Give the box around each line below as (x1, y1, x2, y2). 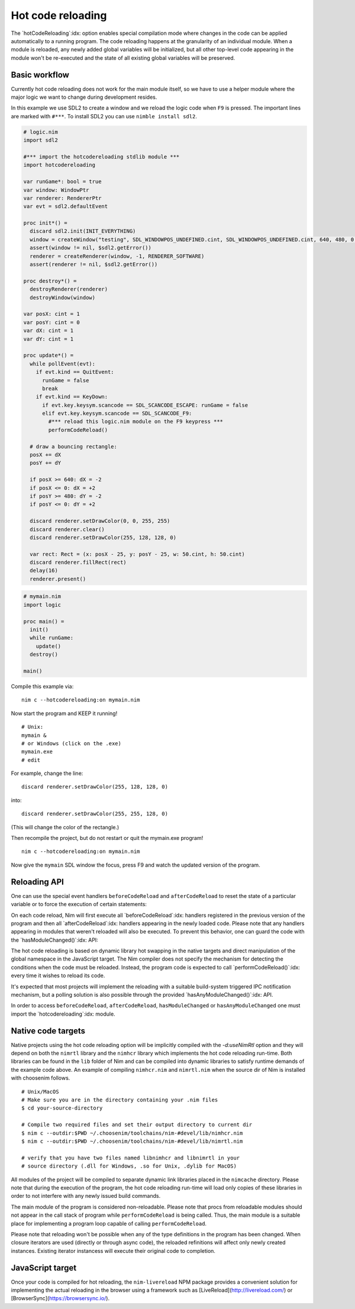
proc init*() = (23, 219, 67, 227)
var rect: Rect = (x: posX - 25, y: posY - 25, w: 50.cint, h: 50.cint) (30, 551, 246, 557)
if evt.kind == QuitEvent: (35, 369, 115, 376)
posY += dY (30, 460, 62, 467)
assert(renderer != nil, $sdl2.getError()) (30, 261, 158, 268)
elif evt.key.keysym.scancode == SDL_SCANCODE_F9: (42, 410, 192, 417)
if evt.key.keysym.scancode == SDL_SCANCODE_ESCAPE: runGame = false (42, 402, 248, 408)
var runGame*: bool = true (23, 178, 102, 185)
